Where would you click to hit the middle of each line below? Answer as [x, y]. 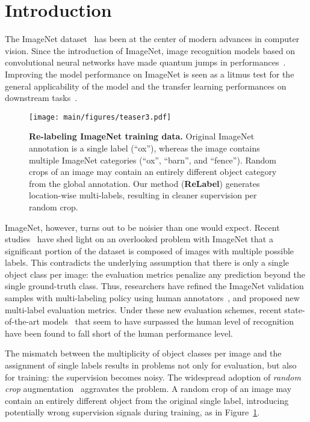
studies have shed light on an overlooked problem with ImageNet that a [139, 239]
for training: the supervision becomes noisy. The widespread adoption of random [153, 377]
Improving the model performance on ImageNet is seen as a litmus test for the [150, 74]
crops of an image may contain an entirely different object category [153, 172]
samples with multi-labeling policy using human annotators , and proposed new [152, 298]
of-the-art [22, 321]
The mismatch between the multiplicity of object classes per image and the [143, 353]
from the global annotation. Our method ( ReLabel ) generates [144, 183]
